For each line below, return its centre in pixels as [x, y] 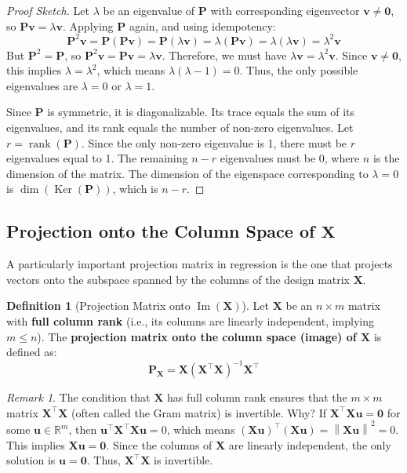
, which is [135, 189]
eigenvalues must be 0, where [290, 158]
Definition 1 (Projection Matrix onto [98, 306]
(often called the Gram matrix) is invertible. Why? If [198, 412]
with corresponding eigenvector [285, 10]
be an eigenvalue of [149, 10]
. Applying [88, 25]
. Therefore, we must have [224, 55]
